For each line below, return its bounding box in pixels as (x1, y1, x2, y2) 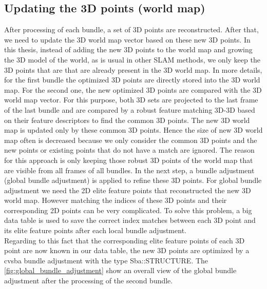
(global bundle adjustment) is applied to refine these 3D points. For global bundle (4, 175, 262, 185)
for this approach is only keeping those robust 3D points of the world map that (4, 154, 253, 165)
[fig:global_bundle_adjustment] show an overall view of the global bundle (4, 265, 237, 276)
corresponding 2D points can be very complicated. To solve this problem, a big (4, 204, 252, 215)
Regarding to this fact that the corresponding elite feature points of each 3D (4, 235, 245, 245)
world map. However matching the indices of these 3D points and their (4, 195, 227, 205)
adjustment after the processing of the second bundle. (4, 275, 173, 286)
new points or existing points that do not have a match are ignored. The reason (4, 144, 255, 155)
